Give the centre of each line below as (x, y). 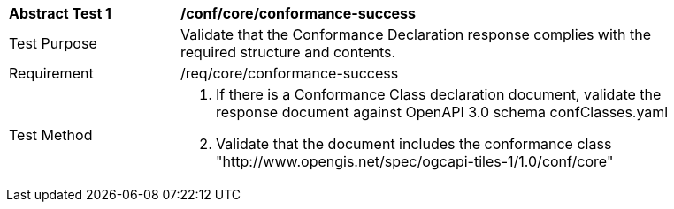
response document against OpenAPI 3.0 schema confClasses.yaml (442, 112)
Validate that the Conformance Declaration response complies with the (416, 34)
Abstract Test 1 (60, 13)
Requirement (51, 73)
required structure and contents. (288, 52)
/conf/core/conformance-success (298, 13)
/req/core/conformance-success (290, 73)
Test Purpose (53, 43)
